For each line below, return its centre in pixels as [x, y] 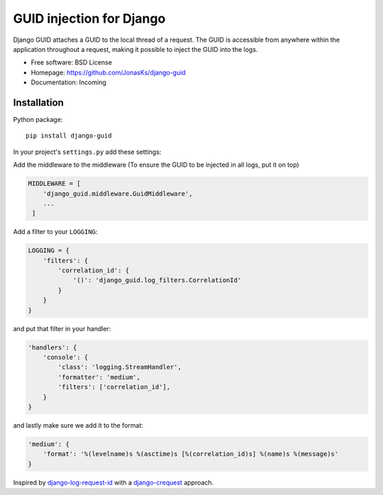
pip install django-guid [69, 136]
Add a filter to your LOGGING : [55, 232]
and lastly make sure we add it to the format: [78, 425]
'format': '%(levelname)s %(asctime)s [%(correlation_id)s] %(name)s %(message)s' [191, 454]
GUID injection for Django [89, 18]
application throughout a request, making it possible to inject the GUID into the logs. [135, 49]
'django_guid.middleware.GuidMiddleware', [118, 194]
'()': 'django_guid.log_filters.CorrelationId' [157, 280]
